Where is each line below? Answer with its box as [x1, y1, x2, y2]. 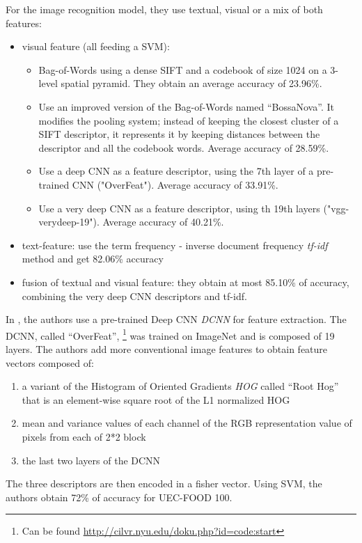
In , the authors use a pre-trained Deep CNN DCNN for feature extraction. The [6, 312, 347, 326]
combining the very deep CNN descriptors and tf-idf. [22, 288, 247, 303]
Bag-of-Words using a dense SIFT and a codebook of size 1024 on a [38, 62, 327, 77]
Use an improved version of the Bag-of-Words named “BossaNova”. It [38, 99, 334, 113]
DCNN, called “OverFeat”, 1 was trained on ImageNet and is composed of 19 [6, 326, 335, 343]
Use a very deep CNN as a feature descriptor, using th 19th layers [38, 200, 320, 215]
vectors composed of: [6, 355, 94, 370]
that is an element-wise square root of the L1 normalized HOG [22, 392, 290, 407]
